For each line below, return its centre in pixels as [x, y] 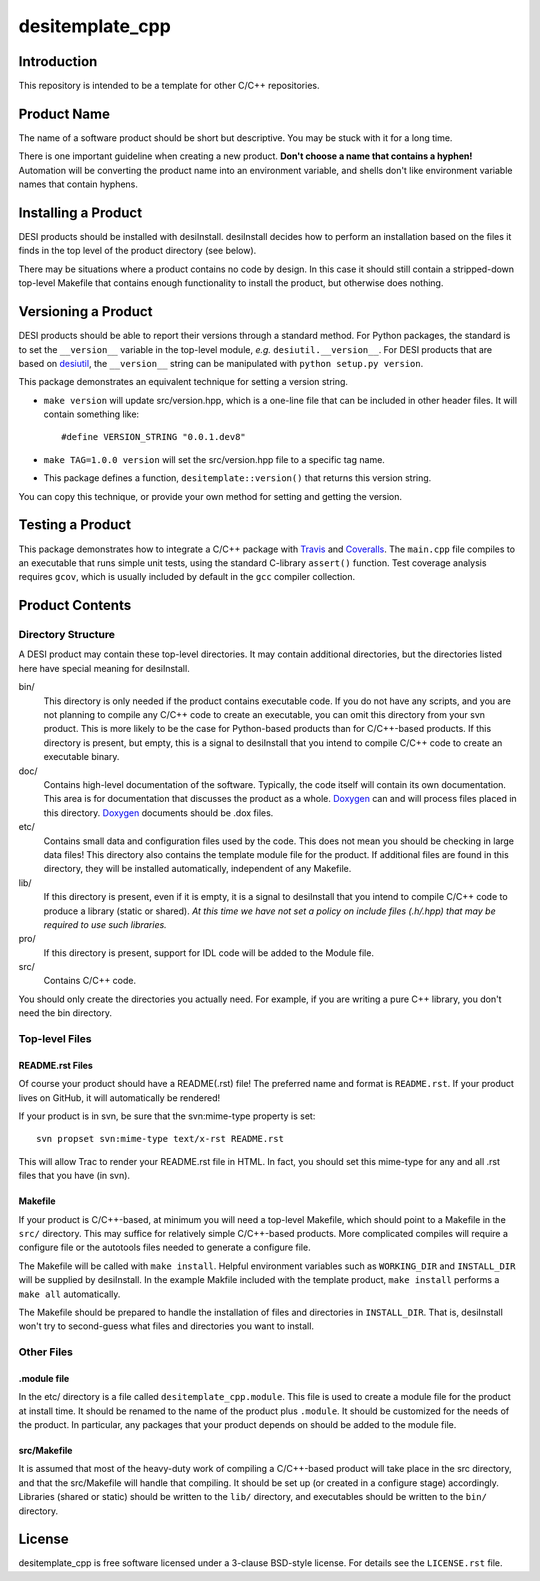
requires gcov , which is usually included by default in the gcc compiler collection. [186, 577]
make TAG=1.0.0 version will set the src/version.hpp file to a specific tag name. [214, 459]
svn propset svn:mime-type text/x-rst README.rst [160, 1139]
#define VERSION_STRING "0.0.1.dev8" [154, 437]
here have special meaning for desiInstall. [104, 668]
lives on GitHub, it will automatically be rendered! [119, 1097]
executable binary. [81, 757]
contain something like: [91, 414]
